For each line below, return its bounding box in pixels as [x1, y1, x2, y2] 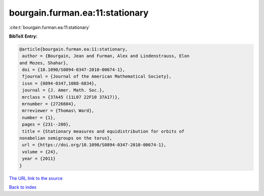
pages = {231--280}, [22, 122, 71, 127]
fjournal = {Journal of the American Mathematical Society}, [22, 74, 172, 79]
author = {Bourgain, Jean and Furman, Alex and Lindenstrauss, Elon [22, 53, 190, 59]
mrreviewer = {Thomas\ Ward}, [22, 108, 95, 113]
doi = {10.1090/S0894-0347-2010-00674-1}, [22, 67, 126, 73]
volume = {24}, [22, 149, 59, 154]
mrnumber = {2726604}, [22, 101, 77, 107]
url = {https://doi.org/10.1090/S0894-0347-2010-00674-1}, [22, 142, 167, 148]
